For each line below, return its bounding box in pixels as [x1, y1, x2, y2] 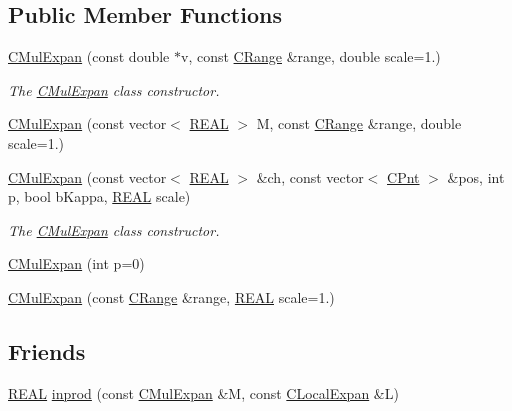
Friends [8, 335, 86, 366]
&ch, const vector [256, 166, 364, 187]
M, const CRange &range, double [256, 113, 462, 134]
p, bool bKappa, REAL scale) [8, 186, 191, 207]
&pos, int [447, 166, 505, 187]
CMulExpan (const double [8, 46, 170, 67]
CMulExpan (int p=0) [8, 253, 145, 274]
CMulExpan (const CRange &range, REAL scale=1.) [8, 286, 335, 307]
